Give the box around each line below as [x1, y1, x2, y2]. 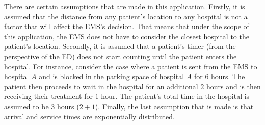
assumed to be [4, 101, 49, 111]
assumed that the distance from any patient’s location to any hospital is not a [4, 11, 248, 21]
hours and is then [206, 81, 261, 91]
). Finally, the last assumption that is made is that [95, 101, 254, 111]
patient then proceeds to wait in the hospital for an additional [4, 81, 198, 91]
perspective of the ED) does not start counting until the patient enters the [4, 51, 237, 61]
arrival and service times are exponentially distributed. [4, 111, 175, 121]
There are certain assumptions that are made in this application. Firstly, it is [4, 1, 245, 11]
